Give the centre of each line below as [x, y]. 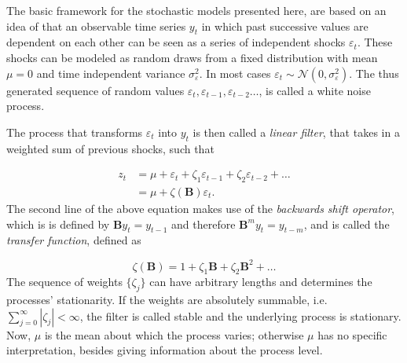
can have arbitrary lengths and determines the [261, 282]
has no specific [352, 334]
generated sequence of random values [95, 90]
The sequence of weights [64, 282]
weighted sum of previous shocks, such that [110, 148]
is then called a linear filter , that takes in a [296, 132]
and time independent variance [111, 73]
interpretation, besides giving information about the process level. [165, 350]
